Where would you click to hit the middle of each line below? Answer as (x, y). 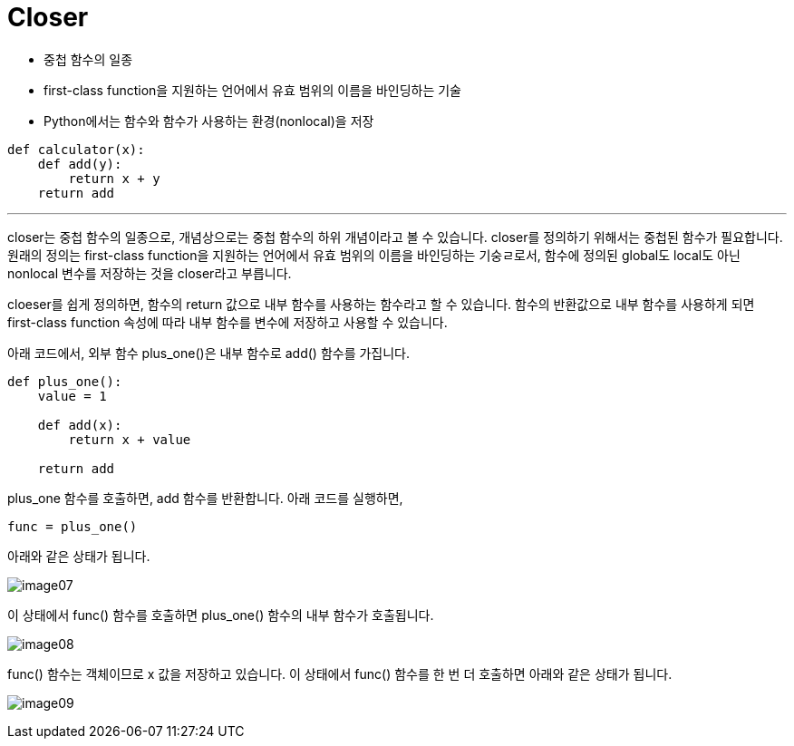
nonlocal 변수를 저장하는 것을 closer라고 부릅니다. (150, 273)
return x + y (114, 178)
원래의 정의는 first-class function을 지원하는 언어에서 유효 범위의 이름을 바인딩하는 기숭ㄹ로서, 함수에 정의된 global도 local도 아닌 (374, 255)
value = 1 (72, 396)
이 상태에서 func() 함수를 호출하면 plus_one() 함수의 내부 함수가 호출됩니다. (221, 615)
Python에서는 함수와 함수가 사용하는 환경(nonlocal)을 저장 (209, 121)
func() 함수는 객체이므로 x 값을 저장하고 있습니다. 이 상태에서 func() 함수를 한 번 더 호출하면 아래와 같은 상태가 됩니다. (340, 673)
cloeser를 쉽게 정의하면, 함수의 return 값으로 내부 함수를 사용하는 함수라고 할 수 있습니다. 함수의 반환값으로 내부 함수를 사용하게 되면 (381, 304)
